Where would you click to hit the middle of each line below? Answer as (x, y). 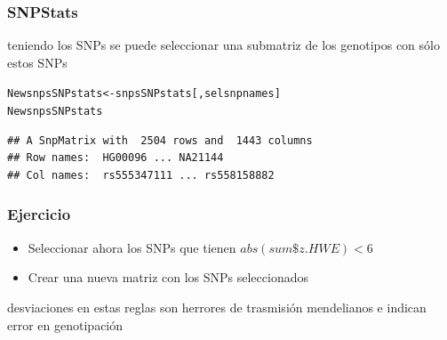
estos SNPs (37, 62)
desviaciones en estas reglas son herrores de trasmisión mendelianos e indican (217, 307)
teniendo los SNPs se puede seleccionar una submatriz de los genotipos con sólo (223, 45)
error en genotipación (65, 324)
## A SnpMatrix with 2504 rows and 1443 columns (160, 140)
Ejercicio (39, 214)
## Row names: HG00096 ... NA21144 (116, 158)
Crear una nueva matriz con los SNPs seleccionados (168, 277)
